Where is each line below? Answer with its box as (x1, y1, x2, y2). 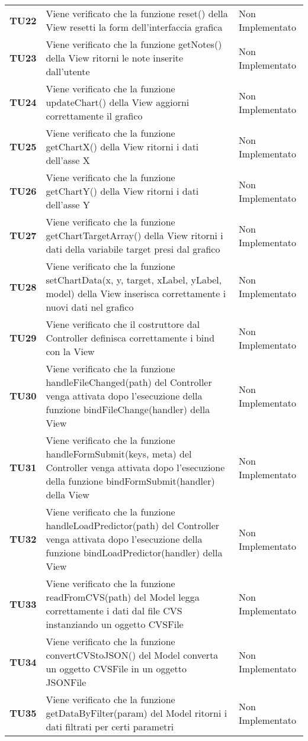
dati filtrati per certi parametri (46, 720, 174, 733)
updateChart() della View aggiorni (46, 95, 190, 109)
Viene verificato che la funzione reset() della (46, 7, 228, 20)
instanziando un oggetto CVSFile (46, 617, 184, 631)
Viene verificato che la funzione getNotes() (46, 37, 222, 51)
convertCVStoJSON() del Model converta (46, 648, 219, 662)
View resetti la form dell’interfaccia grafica (46, 20, 223, 34)
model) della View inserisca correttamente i (46, 286, 226, 300)
